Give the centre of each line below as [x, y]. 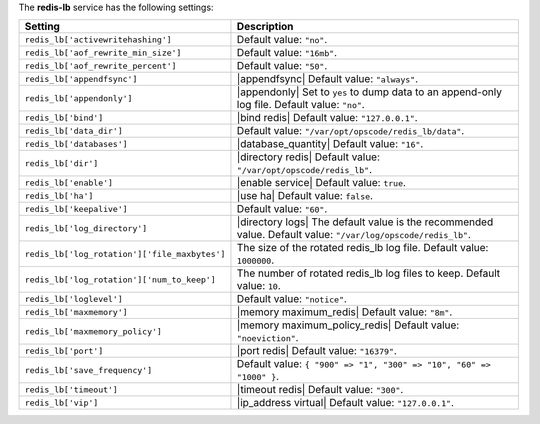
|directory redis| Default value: [308, 157]
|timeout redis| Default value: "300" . [320, 390]
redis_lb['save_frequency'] [88, 370]
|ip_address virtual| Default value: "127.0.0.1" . [345, 403]
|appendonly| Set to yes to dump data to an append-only [369, 92]
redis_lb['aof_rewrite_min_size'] [103, 52]
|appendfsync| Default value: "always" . [327, 79]
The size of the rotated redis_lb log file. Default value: [362, 248]
